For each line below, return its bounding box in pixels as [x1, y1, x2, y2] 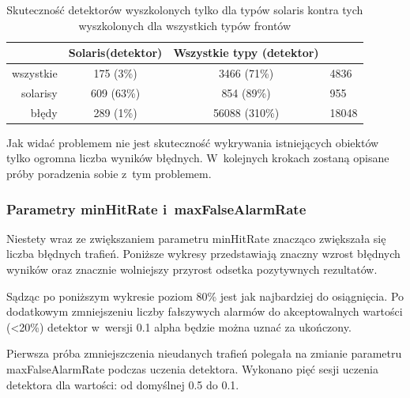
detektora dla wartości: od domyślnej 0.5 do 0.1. [6, 376, 239, 392]
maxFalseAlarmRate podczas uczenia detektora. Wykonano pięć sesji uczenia [6, 360, 378, 377]
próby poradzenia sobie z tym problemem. [6, 165, 212, 181]
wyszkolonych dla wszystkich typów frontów [78, 17, 292, 33]
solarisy [21, 84, 58, 100]
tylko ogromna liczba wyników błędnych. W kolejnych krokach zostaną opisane [6, 150, 389, 166]
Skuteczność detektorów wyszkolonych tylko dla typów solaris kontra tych [6, 2, 363, 17]
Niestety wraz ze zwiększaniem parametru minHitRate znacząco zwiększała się [6, 229, 386, 246]
